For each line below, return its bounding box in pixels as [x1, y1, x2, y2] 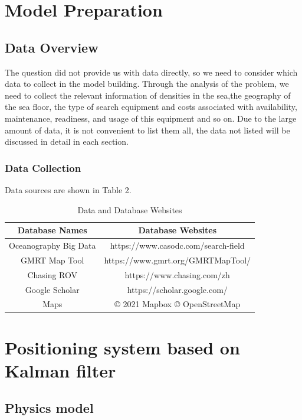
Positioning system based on [5, 335, 240, 359]
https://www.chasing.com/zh [124, 268, 230, 281]
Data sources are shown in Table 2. [5, 183, 132, 196]
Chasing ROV [27, 268, 78, 281]
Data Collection [5, 160, 81, 175]
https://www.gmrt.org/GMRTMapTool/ [104, 253, 251, 266]
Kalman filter [5, 358, 116, 382]
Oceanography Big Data [9, 239, 96, 251]
